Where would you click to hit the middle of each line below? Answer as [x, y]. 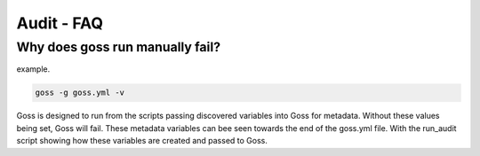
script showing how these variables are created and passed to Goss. [142, 141]
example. [33, 69]
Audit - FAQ [60, 23]
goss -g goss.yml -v [80, 93]
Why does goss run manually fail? [119, 47]
